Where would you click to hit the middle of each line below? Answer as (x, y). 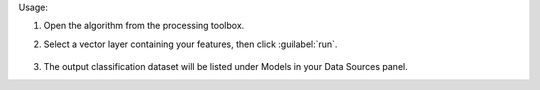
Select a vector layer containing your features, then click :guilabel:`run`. (190, 44)
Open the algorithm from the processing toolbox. (144, 26)
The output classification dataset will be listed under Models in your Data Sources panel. (226, 67)
